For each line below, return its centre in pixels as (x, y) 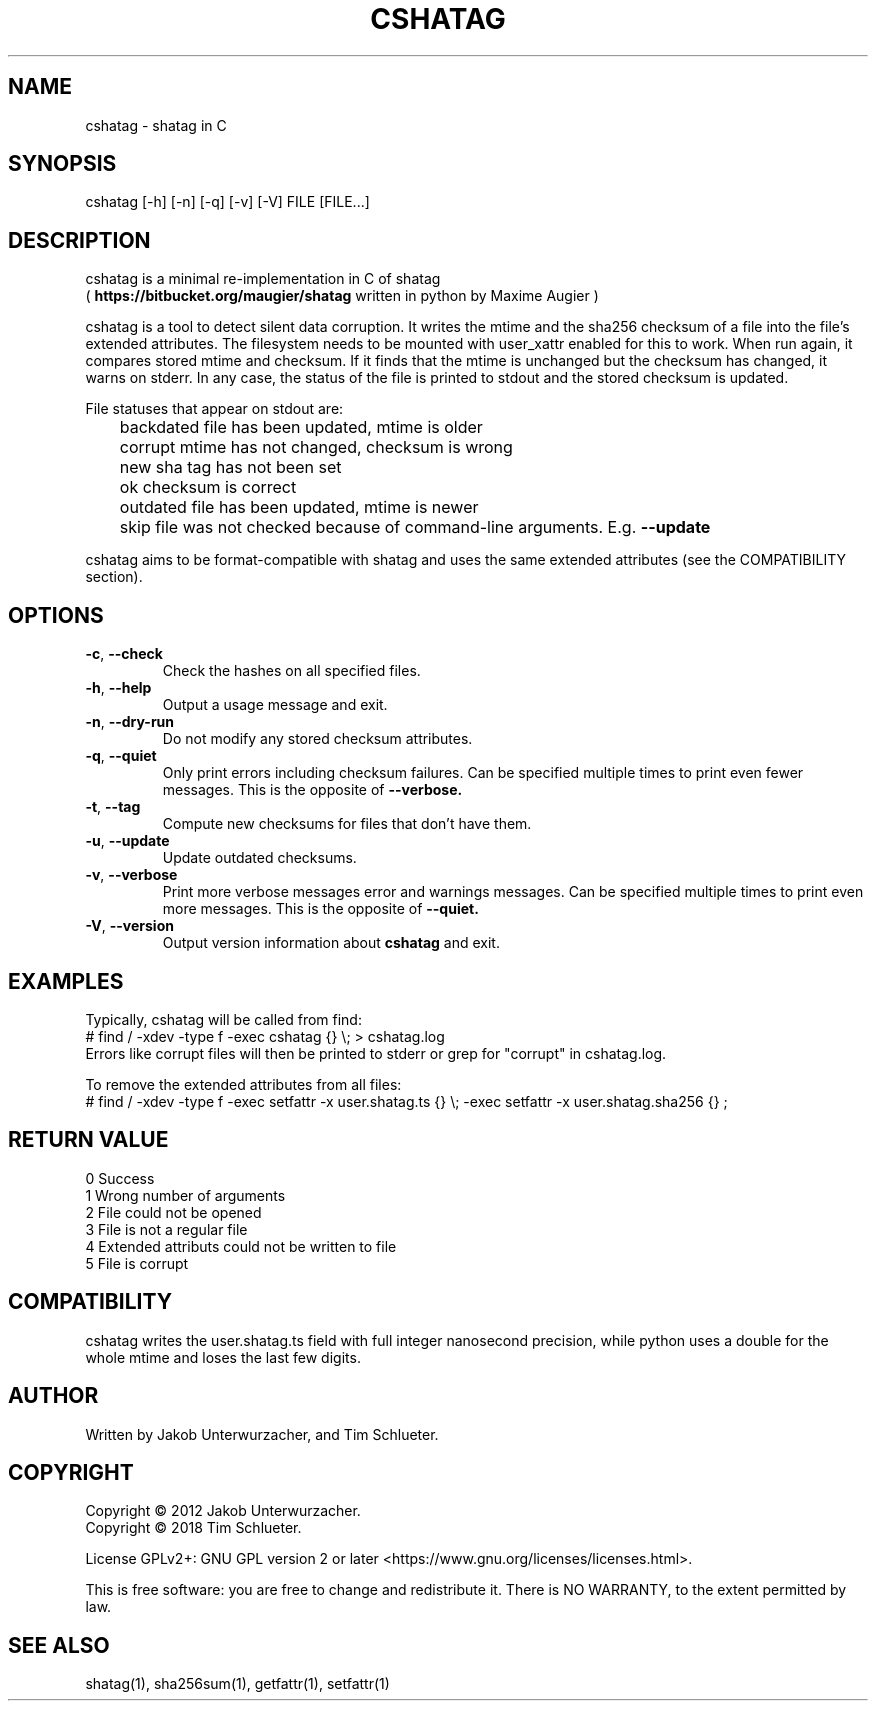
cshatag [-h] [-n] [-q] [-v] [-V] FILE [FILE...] (227, 202)
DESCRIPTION (79, 240)
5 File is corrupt (137, 1263)
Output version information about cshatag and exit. (331, 943)
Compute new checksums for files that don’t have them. (347, 824)
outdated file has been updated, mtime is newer (299, 507)
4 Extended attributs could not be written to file (241, 1246)
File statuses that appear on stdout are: (214, 409)
